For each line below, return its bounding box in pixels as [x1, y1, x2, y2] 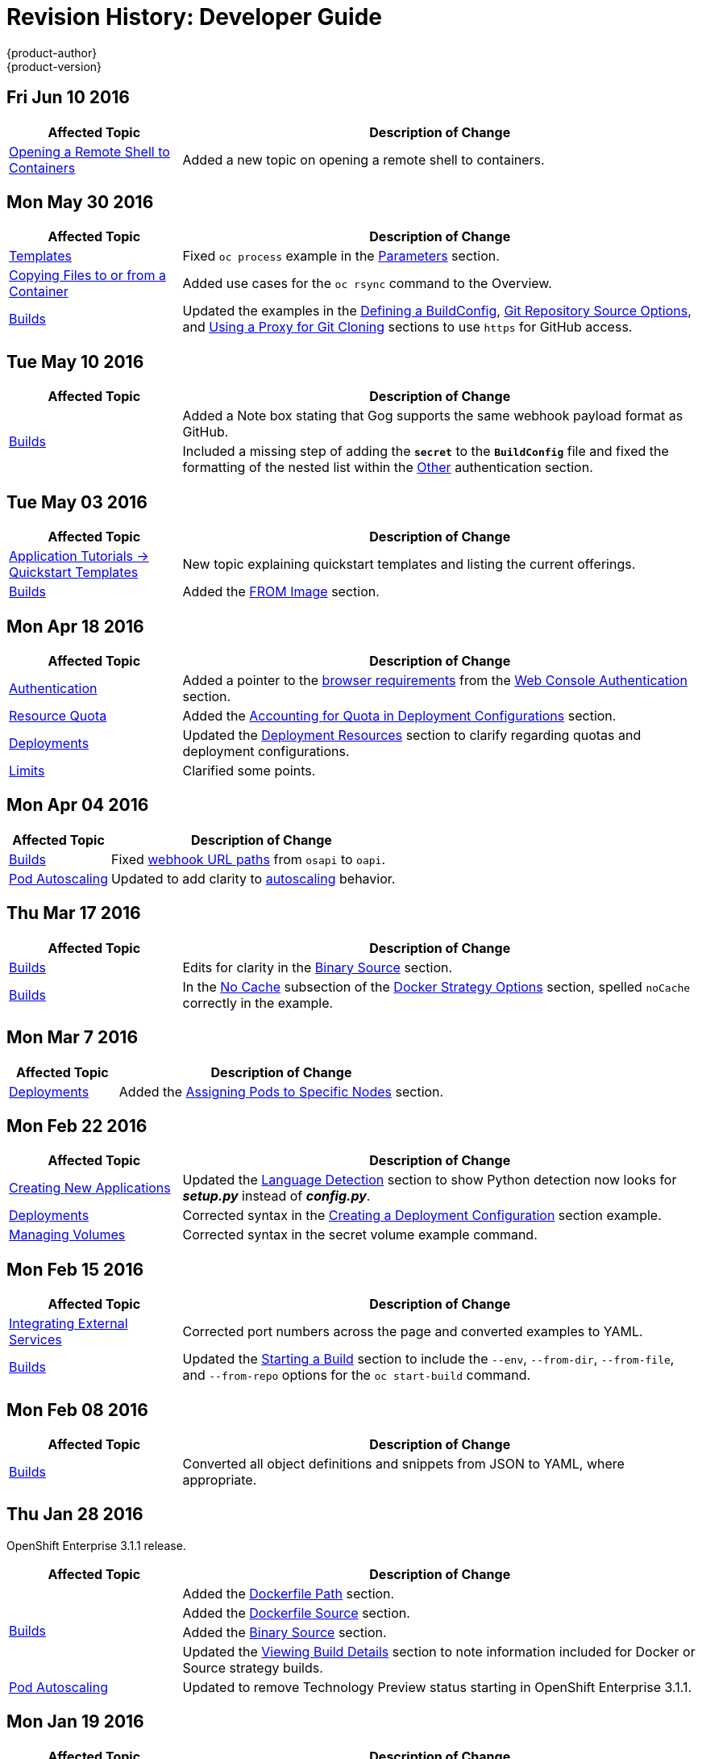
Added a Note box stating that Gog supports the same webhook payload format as [182, 407, 683, 424]
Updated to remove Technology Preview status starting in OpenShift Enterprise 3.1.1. [182, 1678, 692, 1695]
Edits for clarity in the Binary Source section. [182, 959, 453, 976]
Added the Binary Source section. [182, 1623, 387, 1640]
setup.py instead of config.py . [182, 1188, 371, 1205]
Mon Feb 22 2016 [6, 1115, 147, 1136]
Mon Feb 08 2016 [6, 1399, 148, 1420]
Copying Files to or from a [9, 267, 166, 284]
